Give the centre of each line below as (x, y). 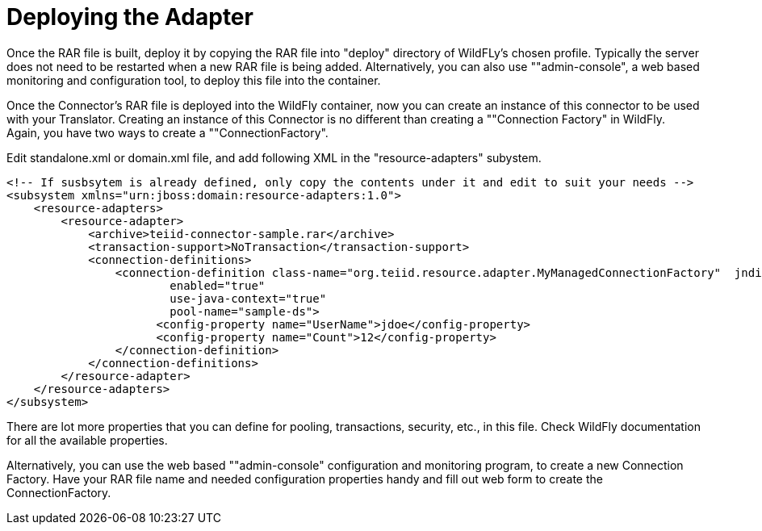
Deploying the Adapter (130, 17)
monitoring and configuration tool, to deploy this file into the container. (194, 80)
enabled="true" (218, 285)
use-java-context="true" (248, 298)
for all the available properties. (87, 440)
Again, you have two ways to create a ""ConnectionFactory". (167, 132)
